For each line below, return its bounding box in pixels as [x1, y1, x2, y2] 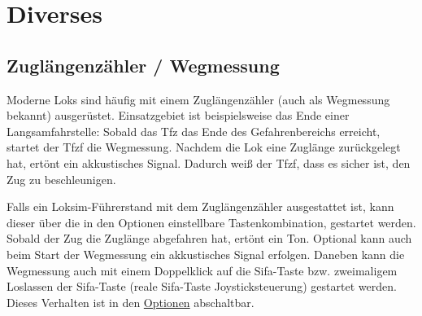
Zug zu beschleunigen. [7, 170, 116, 187]
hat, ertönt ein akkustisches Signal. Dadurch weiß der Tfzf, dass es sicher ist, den [7, 154, 411, 171]
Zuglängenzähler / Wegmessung [7, 52, 280, 77]
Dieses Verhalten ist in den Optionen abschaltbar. [7, 293, 255, 310]
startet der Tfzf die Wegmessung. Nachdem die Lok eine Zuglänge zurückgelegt [7, 138, 401, 156]
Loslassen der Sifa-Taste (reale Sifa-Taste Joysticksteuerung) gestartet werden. [7, 278, 397, 295]
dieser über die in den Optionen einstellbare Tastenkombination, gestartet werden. [7, 213, 416, 230]
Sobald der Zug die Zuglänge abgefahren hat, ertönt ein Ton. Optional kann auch [7, 230, 412, 247]
